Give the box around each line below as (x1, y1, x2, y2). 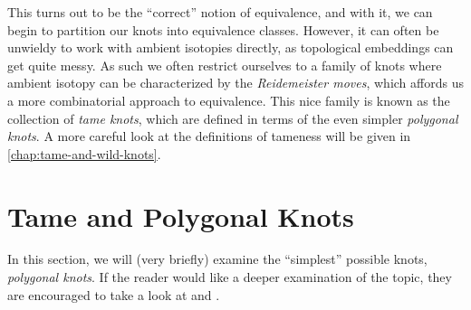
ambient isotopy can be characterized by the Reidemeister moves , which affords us (7, 73, 464, 92)
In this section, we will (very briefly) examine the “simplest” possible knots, (7, 249, 428, 268)
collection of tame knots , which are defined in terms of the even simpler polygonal (7, 108, 458, 127)
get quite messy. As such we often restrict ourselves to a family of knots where (7, 55, 442, 74)
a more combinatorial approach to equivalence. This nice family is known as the (7, 90, 450, 109)
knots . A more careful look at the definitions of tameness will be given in (7, 127, 411, 146)
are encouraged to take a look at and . (7, 285, 220, 304)
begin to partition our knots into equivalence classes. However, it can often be (7, 20, 439, 39)
